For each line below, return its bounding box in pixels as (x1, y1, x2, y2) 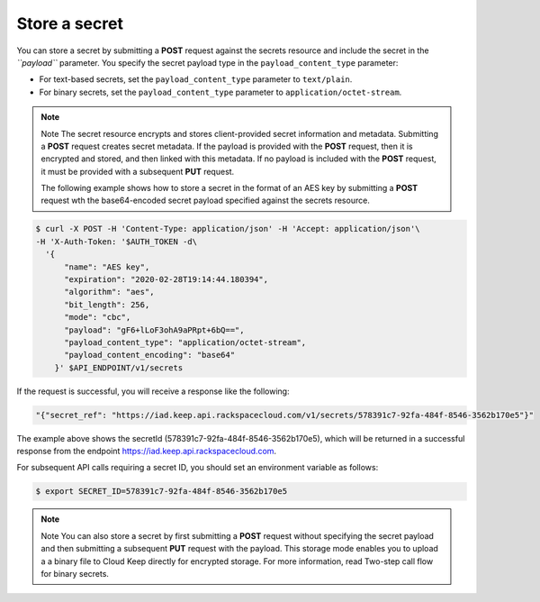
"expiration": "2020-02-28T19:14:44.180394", (64, 275, 269, 284)
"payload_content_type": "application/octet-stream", (64, 337, 307, 347)
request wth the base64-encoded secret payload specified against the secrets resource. (40, 195, 371, 206)
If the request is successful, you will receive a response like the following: (16, 386, 290, 397)
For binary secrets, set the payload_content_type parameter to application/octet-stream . (39, 87, 402, 97)
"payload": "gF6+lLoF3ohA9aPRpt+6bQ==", (64, 324, 245, 335)
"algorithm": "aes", (64, 287, 155, 297)
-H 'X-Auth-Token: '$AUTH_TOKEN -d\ (35, 236, 198, 247)
